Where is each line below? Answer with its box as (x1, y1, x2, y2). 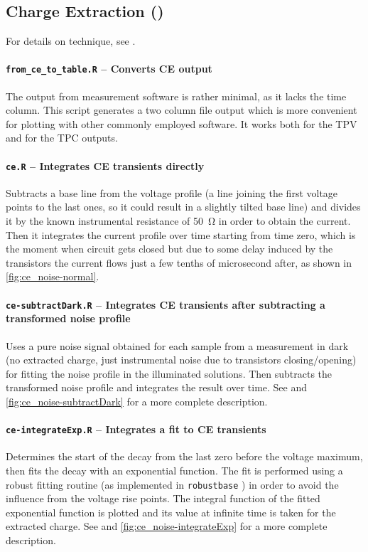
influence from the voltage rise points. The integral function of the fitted (6, 491, 320, 506)
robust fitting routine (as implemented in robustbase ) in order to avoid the (6, 477, 339, 492)
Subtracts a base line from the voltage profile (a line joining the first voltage (6, 185, 338, 200)
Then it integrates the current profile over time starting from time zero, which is (6, 227, 356, 242)
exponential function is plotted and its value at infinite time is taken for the (6, 504, 336, 519)
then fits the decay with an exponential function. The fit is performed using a (6, 462, 343, 477)
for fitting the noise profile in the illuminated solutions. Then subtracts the (6, 366, 332, 381)
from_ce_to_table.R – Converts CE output (6, 61, 212, 76)
